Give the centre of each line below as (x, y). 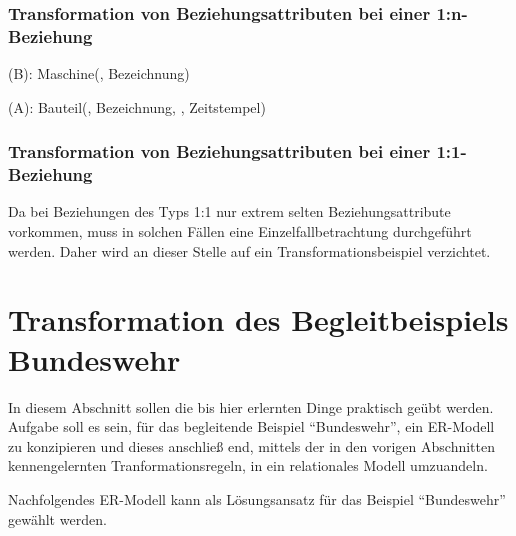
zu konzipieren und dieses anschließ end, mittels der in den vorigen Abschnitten (252, 445)
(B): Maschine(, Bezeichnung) (99, 73)
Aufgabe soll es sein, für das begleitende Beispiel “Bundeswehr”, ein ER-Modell (251, 426)
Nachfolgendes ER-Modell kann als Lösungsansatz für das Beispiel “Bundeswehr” (257, 498)
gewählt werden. (57, 518)
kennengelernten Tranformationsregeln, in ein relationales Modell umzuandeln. (248, 465)
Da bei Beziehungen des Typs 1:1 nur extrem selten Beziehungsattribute (229, 211)
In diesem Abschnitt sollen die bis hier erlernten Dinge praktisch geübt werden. (251, 406)
